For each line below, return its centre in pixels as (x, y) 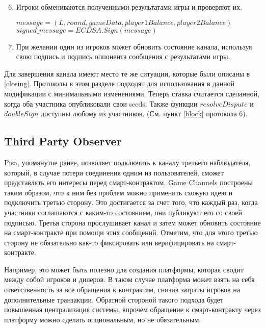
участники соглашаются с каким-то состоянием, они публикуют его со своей (123, 212)
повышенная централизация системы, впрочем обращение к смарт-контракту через (132, 309)
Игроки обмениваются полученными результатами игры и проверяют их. (129, 7)
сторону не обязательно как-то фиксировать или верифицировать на (109, 242)
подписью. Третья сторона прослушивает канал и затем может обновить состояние (132, 222)
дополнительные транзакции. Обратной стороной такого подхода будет (114, 299)
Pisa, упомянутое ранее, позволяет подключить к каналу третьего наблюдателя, (127, 162)
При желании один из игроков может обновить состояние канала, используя (134, 46)
